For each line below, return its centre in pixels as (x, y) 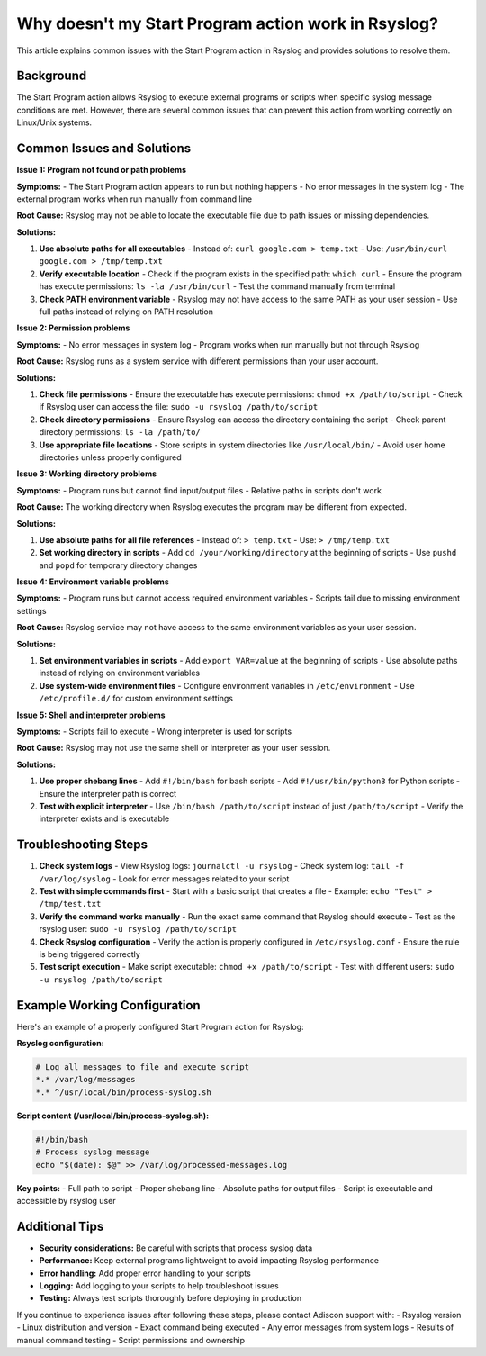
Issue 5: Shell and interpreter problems (91, 715)
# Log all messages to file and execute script (142, 1067)
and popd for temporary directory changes (118, 565)
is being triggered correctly (90, 954)
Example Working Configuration (109, 1005)
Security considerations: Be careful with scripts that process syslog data (176, 1248)
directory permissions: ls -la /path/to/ (120, 432)
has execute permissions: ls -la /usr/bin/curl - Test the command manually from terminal (217, 286)
